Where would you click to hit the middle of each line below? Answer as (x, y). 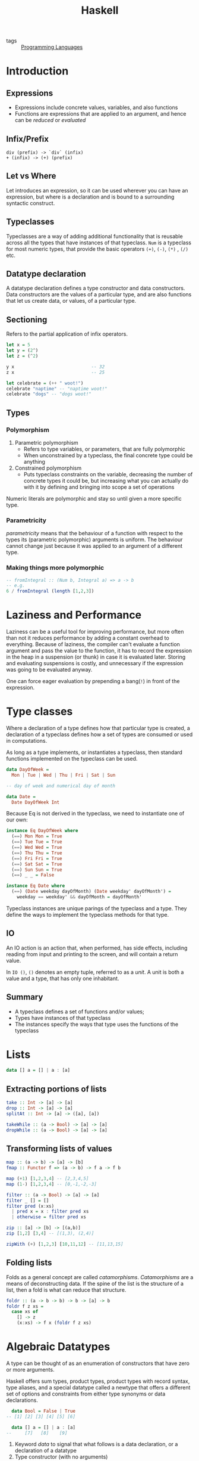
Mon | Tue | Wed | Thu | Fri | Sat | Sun (64, 775)
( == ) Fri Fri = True (37, 858)
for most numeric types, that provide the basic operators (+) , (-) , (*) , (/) (97, 249)
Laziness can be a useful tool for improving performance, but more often (95, 632)
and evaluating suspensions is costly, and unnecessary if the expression (95, 663)
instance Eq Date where (36, 886)
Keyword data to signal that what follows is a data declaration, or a (96, 1444)
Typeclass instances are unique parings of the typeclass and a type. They (97, 908)
